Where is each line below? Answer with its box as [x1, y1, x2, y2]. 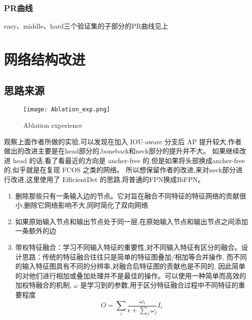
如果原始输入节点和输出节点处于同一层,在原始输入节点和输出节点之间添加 [15, 216, 248, 226]
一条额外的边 [15, 226, 56, 236]
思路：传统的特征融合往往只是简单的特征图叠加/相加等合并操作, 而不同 [22, 251, 247, 261]
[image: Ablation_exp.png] [23, 106, 110, 113]
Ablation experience [23, 120, 82, 130]
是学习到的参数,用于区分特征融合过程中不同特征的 [80, 280, 238, 290]
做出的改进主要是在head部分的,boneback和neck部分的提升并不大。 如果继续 [4, 146, 239, 156]
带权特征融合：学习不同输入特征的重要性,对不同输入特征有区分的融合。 [15, 242, 241, 252]
